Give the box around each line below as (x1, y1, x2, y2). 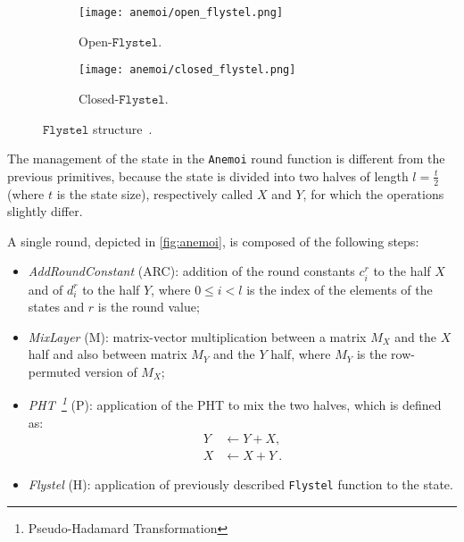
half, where (270, 345, 331, 363)
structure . (93, 119, 153, 138)
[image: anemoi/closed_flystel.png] (79, 63, 296, 77)
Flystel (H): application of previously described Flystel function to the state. (28, 475, 453, 494)
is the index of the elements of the (246, 279, 433, 298)
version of (84, 362, 137, 380)
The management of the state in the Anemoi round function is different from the (7, 149, 445, 168)
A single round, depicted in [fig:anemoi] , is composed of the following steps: (7, 231, 419, 250)
